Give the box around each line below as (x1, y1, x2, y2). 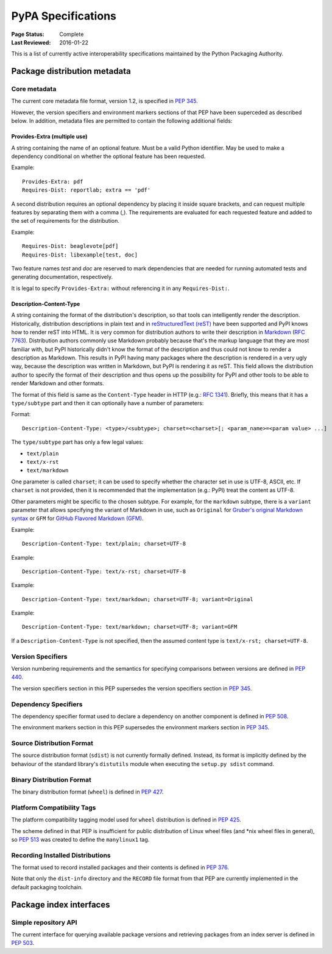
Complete (59, 31, 84, 38)
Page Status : (11, 31, 45, 38)
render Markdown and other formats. (11, 380, 105, 387)
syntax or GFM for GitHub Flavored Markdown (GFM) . (11, 515, 144, 522)
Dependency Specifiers (11, 699, 83, 708)
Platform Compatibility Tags (11, 803, 96, 812)
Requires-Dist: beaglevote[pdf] (22, 243, 119, 250)
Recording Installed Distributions (11, 851, 111, 859)
